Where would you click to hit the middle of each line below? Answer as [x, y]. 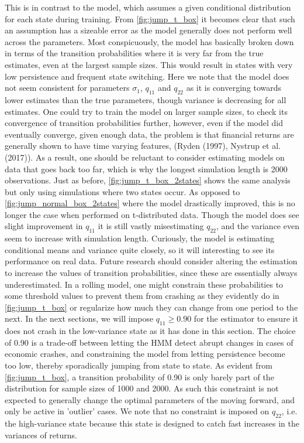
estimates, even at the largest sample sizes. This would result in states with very [149, 64]
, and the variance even [258, 226]
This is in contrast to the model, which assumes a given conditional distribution [148, 7]
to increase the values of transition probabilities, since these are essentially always [151, 273]
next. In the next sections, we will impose [79, 318]
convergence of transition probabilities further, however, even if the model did [144, 123]
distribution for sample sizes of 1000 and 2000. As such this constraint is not [142, 388]
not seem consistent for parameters [67, 88]
